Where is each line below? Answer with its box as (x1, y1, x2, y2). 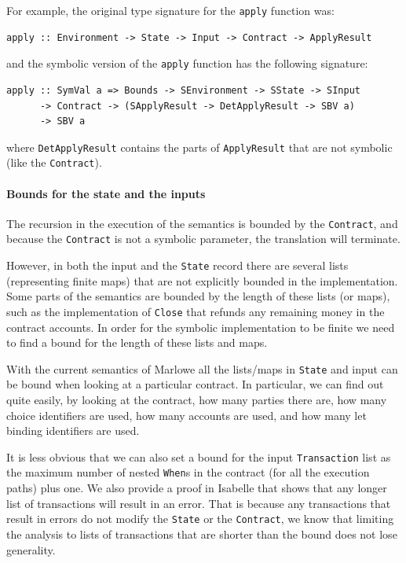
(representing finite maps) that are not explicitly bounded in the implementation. (6, 272, 398, 289)
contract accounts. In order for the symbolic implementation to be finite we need (6, 318, 395, 335)
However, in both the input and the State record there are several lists (6, 257, 349, 274)
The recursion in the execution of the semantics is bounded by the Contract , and (6, 215, 398, 231)
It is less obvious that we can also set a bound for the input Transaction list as (6, 448, 391, 465)
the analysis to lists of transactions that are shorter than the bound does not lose (6, 525, 397, 542)
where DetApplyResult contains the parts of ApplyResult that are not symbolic (6, 138, 393, 155)
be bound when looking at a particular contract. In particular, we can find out (6, 376, 384, 392)
